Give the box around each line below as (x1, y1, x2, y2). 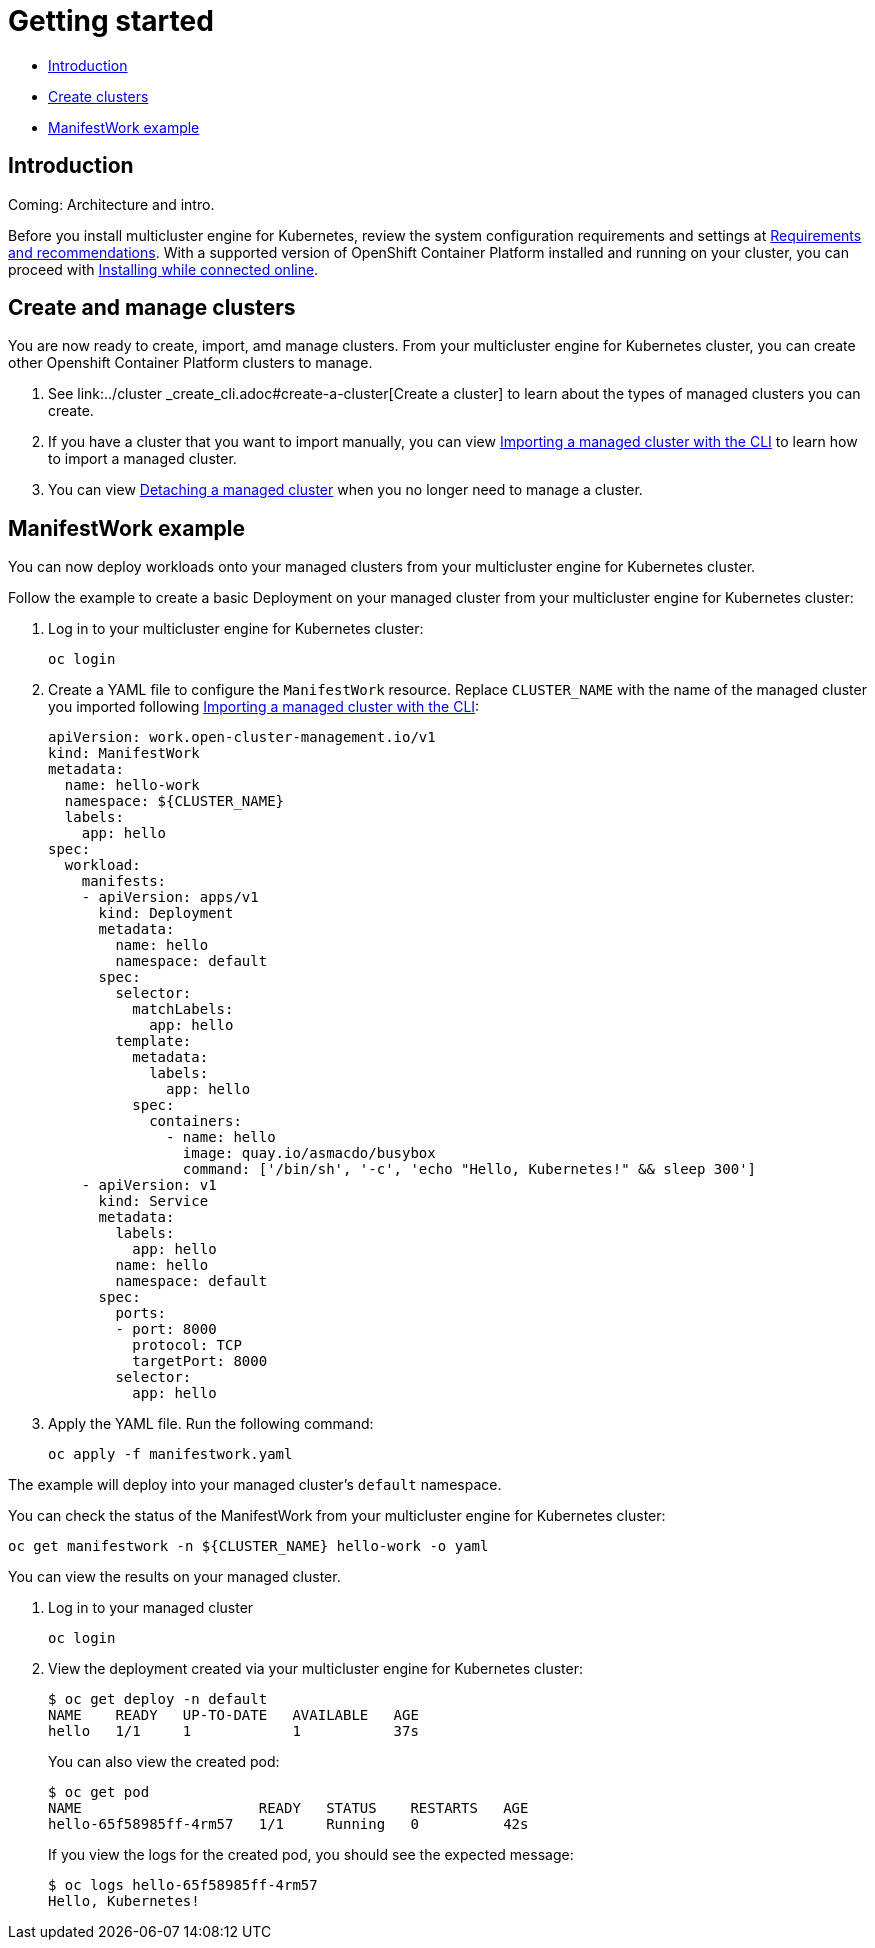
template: (115, 1033, 192, 1050)
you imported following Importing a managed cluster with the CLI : (48, 698, 480, 716)
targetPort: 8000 (132, 1353, 268, 1370)
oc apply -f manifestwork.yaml (48, 1446, 293, 1463)
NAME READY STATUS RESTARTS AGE (48, 1800, 529, 1817)
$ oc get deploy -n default (48, 1691, 268, 1708)
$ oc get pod (48, 1784, 150, 1801)
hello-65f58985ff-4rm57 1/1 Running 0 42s (48, 1816, 529, 1833)
